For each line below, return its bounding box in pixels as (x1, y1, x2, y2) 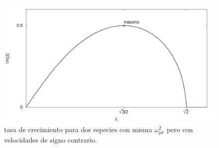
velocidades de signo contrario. (4, 134, 97, 145)
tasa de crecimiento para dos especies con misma (4, 124, 152, 135)
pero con (166, 124, 193, 135)
